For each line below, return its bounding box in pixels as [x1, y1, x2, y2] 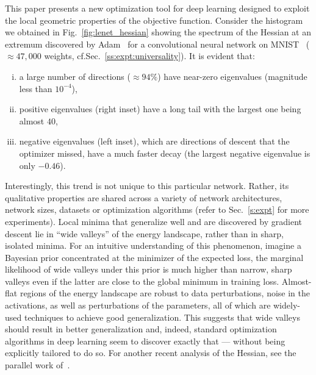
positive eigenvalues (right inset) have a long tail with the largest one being [19, 102, 301, 115]
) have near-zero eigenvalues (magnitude [157, 70, 307, 82]
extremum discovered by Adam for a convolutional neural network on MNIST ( [5, 37, 310, 50]
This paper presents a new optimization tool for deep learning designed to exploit [5, 2, 310, 14]
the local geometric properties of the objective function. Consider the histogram [5, 13, 303, 26]
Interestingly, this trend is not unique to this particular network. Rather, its [5, 179, 289, 192]
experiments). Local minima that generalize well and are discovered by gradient [5, 215, 303, 227]
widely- [273, 299, 300, 312]
